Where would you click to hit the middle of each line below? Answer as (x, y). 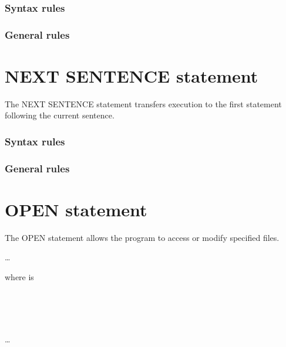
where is (19, 277)
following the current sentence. (60, 115)
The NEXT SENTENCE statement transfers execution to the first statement (143, 103)
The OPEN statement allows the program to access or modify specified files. (142, 237)
